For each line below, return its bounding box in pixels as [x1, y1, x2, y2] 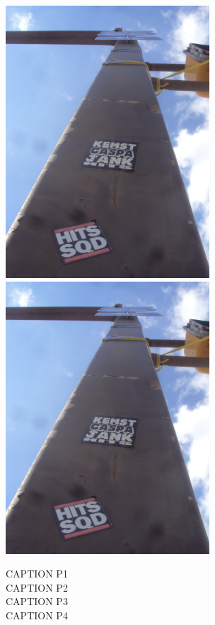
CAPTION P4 [6, 607, 68, 622]
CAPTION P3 [6, 594, 68, 609]
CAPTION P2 [6, 580, 68, 594]
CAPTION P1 [6, 566, 68, 581]
